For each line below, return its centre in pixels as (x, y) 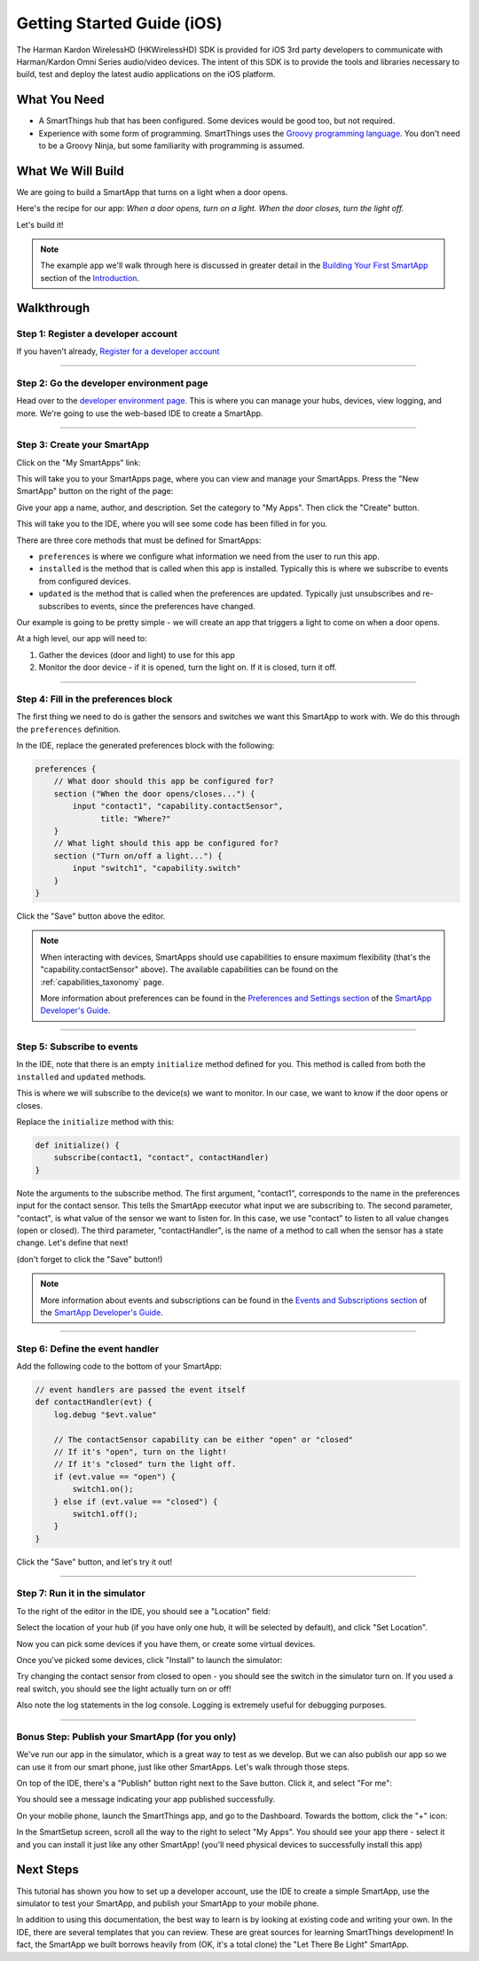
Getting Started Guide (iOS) (119, 23)
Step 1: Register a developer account (97, 333)
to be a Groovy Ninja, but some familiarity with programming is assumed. (172, 145)
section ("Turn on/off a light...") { (138, 855)
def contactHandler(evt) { (94, 1402)
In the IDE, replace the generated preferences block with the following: (145, 746)
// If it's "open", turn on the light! (141, 1451)
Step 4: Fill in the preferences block (94, 699)
